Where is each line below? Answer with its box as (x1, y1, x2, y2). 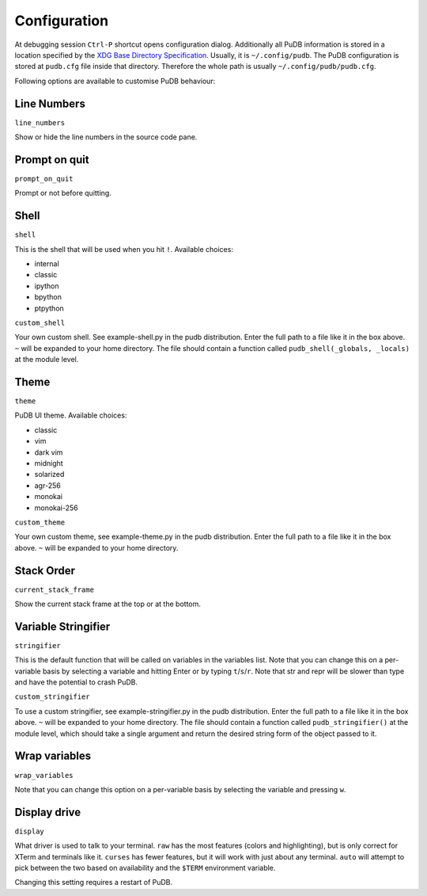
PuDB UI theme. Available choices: (14, 410, 127, 420)
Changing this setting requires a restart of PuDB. (14, 878, 173, 887)
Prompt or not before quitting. (14, 189, 112, 198)
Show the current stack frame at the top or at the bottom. (14, 599, 202, 609)
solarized (34, 470, 65, 479)
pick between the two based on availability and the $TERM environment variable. (14, 864, 276, 873)
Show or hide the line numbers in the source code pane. (14, 132, 198, 142)
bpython (34, 292, 62, 302)
